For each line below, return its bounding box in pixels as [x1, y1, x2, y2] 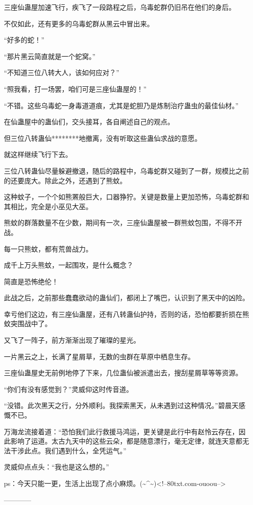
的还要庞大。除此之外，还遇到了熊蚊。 [4, 175, 126, 185]
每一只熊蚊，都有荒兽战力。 [4, 243, 92, 253]
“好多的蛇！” [4, 35, 45, 45]
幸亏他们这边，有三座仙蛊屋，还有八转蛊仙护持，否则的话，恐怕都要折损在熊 [4, 309, 249, 319]
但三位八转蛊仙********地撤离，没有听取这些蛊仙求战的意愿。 [4, 133, 201, 143]
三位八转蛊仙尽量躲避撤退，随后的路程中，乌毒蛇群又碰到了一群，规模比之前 [4, 165, 249, 175]
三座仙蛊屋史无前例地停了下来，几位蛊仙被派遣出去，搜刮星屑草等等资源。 [4, 368, 242, 378]
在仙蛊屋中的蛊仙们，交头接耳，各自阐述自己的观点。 [4, 117, 174, 127]
